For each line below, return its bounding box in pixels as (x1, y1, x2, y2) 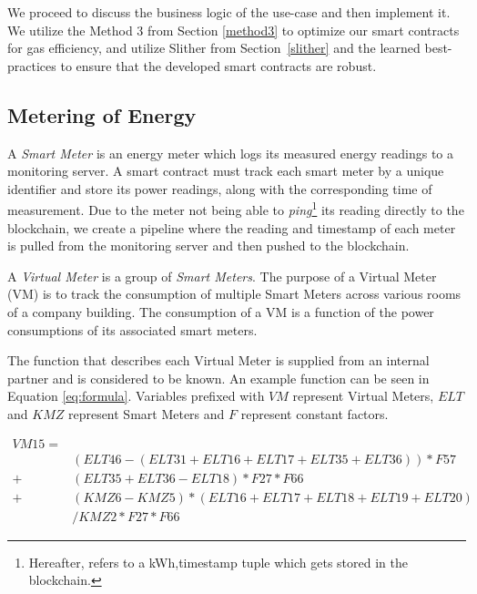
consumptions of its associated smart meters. (7, 320, 258, 339)
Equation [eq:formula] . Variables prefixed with (7, 386, 265, 405)
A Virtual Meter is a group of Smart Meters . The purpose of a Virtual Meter (7, 266, 437, 285)
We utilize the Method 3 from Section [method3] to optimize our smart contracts (7, 20, 460, 39)
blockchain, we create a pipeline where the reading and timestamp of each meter (7, 218, 456, 237)
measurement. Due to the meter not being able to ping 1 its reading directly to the (7, 198, 464, 220)
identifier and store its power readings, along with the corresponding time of (7, 179, 432, 198)
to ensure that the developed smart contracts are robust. (60, 56, 377, 75)
